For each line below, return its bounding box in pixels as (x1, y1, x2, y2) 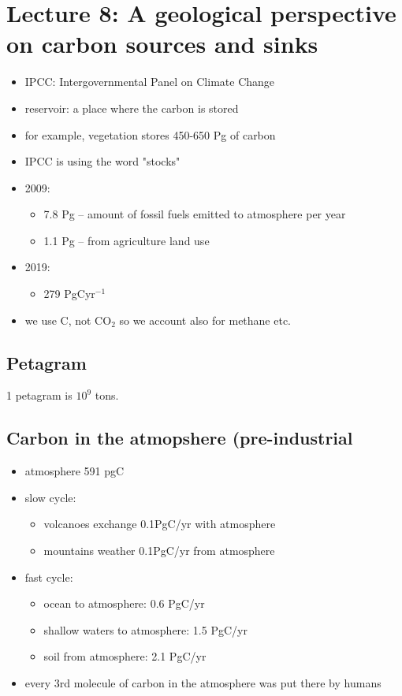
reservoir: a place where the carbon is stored (24, 99, 239, 116)
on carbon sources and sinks (6, 28, 318, 60)
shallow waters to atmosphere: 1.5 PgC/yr (43, 621, 248, 638)
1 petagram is (6, 387, 73, 404)
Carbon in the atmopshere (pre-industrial (6, 426, 353, 450)
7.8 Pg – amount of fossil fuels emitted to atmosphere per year (43, 206, 346, 222)
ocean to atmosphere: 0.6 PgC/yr (43, 595, 205, 612)
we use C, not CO (24, 311, 112, 328)
